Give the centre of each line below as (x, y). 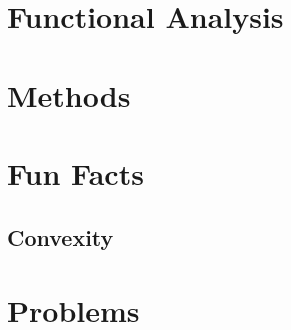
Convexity (60, 236)
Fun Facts (75, 172)
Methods (69, 94)
